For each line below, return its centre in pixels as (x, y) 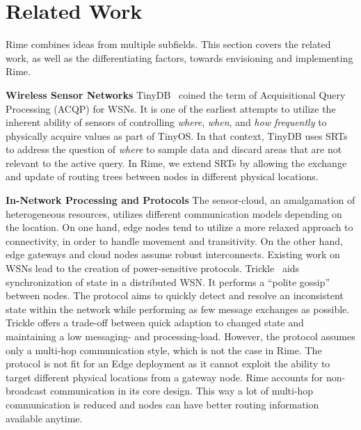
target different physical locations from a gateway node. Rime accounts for (165, 377)
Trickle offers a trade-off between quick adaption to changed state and (155, 322)
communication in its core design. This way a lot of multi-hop (182, 391)
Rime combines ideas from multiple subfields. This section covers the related (168, 44)
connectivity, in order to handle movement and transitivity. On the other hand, (174, 240)
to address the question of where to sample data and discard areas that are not (174, 149)
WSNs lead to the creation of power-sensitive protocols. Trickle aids (153, 268)
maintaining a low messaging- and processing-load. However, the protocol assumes (180, 336)
